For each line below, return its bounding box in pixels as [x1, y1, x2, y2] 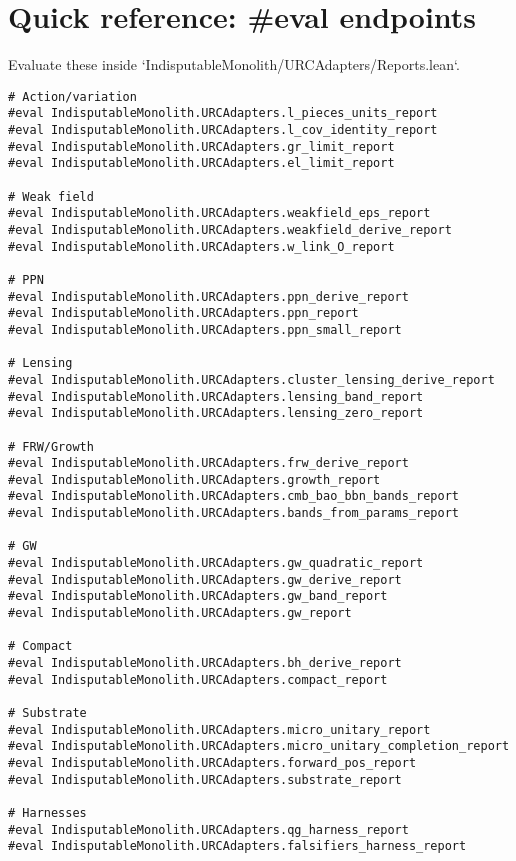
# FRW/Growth [8, 439, 94, 454]
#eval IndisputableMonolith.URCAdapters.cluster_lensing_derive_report [8, 372, 495, 387]
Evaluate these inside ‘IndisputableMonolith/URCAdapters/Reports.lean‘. [8, 54, 460, 75]
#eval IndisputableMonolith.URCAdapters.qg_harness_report [8, 822, 409, 837]
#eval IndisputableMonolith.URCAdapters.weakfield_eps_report [8, 206, 431, 221]
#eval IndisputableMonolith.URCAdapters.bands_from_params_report [8, 506, 460, 521]
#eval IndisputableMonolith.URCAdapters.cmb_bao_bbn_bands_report [8, 489, 460, 504]
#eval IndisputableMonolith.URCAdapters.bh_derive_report [8, 656, 402, 671]
